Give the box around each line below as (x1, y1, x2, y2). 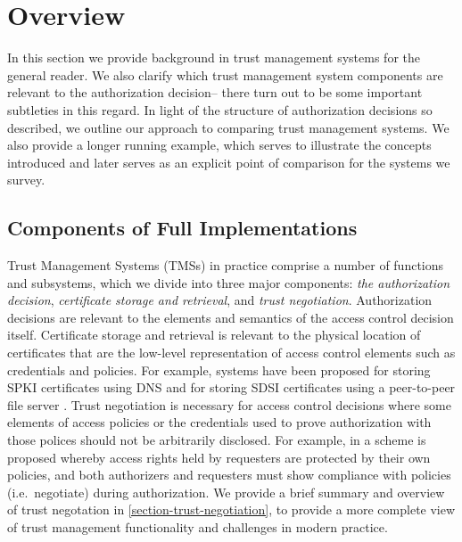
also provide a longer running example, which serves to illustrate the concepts (7, 135, 432, 154)
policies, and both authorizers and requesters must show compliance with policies (7, 465, 451, 484)
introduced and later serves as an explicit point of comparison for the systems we (7, 152, 450, 171)
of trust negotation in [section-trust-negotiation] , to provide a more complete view (7, 500, 456, 519)
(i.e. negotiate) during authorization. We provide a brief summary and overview (7, 482, 445, 501)
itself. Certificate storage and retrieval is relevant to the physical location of (7, 325, 421, 344)
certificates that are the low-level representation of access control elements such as (7, 343, 456, 362)
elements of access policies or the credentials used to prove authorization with (7, 413, 432, 431)
